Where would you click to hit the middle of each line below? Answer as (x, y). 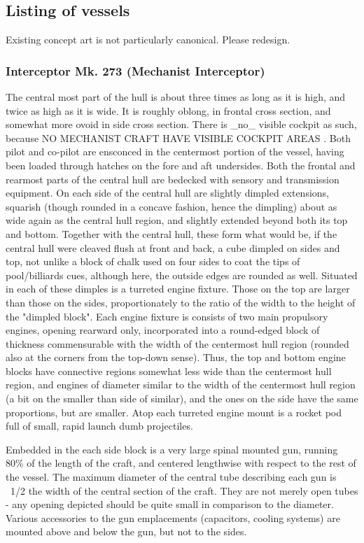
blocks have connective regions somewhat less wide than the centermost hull (169, 371)
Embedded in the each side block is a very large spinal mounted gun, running (172, 449)
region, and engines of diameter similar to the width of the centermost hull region (181, 385)
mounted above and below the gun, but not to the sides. (126, 531)
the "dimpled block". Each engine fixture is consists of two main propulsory (167, 316)
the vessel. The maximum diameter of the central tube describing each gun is (171, 477)
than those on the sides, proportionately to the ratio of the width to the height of (181, 302)
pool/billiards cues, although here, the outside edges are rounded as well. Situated (182, 275)
